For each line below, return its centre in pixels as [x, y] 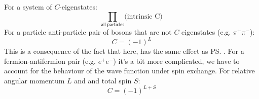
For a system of [28, 7]
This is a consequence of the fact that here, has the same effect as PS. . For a [124, 51]
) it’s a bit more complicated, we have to [176, 61]
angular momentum [34, 80]
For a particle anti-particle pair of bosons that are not [88, 31]
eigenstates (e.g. [206, 31]
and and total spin [103, 80]
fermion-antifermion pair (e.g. [50, 61]
